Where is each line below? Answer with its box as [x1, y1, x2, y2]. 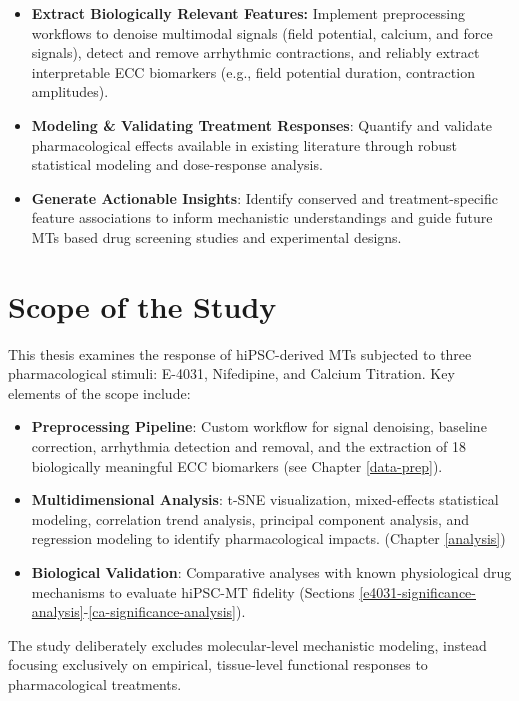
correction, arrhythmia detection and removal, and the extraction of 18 [31, 436, 467, 457]
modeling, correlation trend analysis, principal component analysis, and [31, 508, 470, 529]
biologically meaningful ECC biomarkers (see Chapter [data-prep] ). [31, 455, 443, 476]
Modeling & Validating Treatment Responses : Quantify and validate [31, 114, 493, 135]
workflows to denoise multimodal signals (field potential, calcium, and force [31, 22, 493, 43]
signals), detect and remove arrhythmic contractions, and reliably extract [31, 42, 480, 63]
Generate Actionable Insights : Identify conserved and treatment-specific [31, 187, 498, 208]
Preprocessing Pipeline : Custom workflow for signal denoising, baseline [31, 416, 487, 437]
